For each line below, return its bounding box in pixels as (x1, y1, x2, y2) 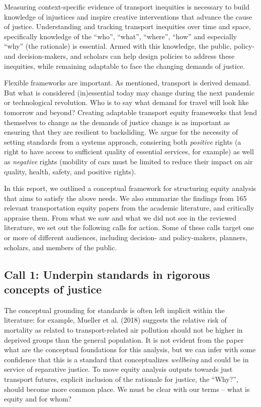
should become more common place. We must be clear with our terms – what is (4, 383, 250, 394)
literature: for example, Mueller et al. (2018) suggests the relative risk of (4, 315, 227, 325)
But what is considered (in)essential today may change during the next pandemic (4, 87, 254, 97)
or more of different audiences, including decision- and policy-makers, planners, (4, 232, 247, 243)
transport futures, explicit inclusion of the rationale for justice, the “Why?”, (4, 374, 238, 384)
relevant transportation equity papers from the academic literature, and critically (4, 202, 254, 213)
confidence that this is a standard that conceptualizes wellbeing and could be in (4, 354, 249, 364)
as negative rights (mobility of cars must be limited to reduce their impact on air (4, 156, 253, 166)
